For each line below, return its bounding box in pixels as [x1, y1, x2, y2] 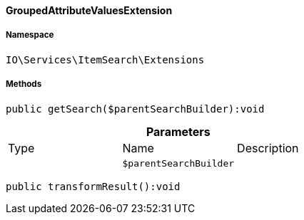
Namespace [6, 30, 54, 41]
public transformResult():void [6, 180, 181, 192]
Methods [6, 79, 42, 90]
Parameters [146, 124, 211, 139]
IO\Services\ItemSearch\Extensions [6, 53, 205, 66]
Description [237, 140, 299, 155]
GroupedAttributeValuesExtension [6, 4, 173, 16]
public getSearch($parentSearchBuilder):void [6, 103, 265, 115]
